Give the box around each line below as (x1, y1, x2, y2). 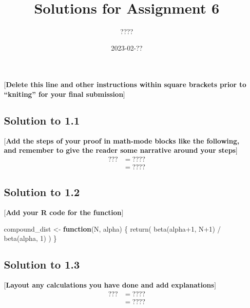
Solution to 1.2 (4, 184, 80, 199)
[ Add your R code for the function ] (4, 207, 124, 217)
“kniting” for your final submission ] (4, 89, 125, 99)
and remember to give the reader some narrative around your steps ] (4, 145, 238, 155)
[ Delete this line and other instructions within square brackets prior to (4, 79, 247, 90)
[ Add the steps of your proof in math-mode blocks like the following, (4, 135, 239, 145)
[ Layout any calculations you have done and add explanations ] (4, 280, 216, 290)
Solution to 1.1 (4, 112, 80, 127)
